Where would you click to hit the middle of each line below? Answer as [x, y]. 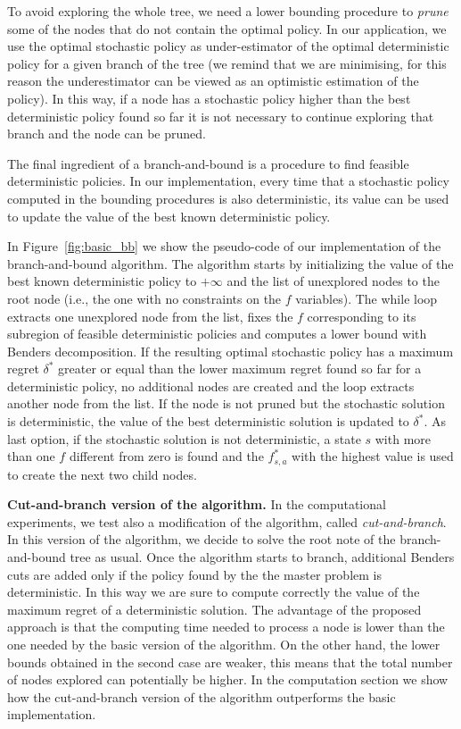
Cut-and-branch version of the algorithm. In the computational [197, 504]
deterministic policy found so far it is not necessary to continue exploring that [221, 116]
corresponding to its [362, 316]
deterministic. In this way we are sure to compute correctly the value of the [214, 592]
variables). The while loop [366, 298]
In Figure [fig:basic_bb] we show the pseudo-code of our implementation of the [224, 246]
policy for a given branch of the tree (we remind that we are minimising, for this [227, 63]
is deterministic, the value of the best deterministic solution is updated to [208, 421]
